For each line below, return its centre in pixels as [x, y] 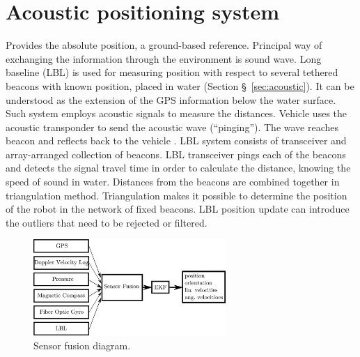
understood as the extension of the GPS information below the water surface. [171, 99]
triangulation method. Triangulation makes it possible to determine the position [177, 195]
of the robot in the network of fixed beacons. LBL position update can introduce [178, 209]
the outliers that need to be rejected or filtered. [107, 222]
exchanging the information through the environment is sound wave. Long [164, 58]
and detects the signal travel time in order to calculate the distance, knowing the [178, 168]
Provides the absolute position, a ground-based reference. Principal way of [164, 45]
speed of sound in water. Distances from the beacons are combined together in [173, 182]
